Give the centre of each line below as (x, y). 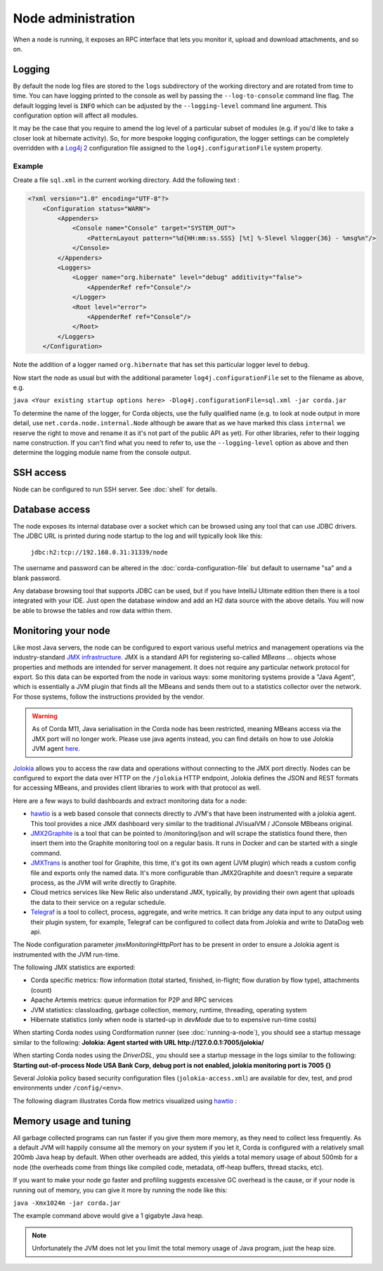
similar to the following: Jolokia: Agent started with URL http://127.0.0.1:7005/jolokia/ (138, 1042)
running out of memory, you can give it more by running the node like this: (120, 1190)
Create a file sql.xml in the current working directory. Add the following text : (126, 180)
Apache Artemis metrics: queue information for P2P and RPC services (132, 1000)
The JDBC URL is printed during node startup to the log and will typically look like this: (138, 536)
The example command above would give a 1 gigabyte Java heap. (108, 1215)
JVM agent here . (56, 749)
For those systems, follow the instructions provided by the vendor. (109, 697)
